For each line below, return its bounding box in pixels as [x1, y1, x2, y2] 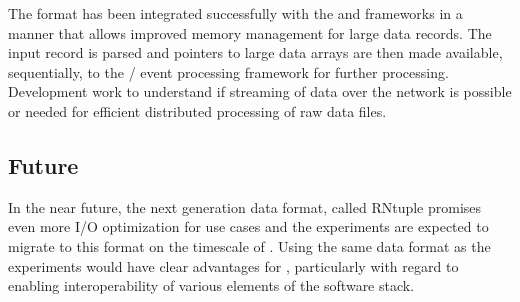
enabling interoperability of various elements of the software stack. [8, 275, 415, 296]
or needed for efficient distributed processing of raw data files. [8, 100, 387, 121]
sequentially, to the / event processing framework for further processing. [8, 61, 449, 82]
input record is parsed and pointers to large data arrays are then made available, [8, 42, 503, 63]
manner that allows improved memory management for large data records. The [8, 22, 492, 43]
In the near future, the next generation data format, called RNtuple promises [8, 196, 482, 217]
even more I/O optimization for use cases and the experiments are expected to [8, 216, 489, 237]
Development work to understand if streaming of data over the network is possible [8, 81, 512, 102]
